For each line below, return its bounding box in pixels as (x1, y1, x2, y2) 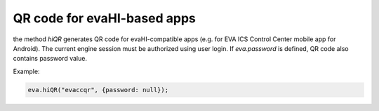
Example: (13, 67, 40, 75)
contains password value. (13, 54, 88, 63)
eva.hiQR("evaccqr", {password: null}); (27, 86, 168, 94)
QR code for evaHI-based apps (13, 10, 197, 26)
